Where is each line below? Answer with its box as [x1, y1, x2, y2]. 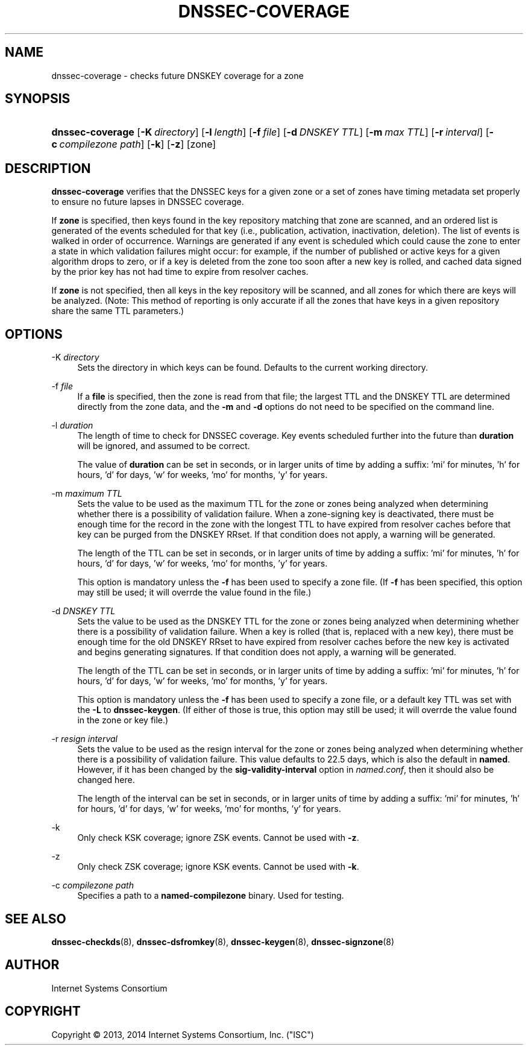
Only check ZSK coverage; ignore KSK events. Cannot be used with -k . [77, 861, 359, 872]
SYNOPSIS [5, 91, 71, 107]
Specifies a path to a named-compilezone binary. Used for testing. [77, 890, 344, 901]
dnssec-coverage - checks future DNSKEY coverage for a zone [51, 70, 304, 81]
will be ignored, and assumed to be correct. [77, 441, 250, 451]
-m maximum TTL [51, 488, 122, 499]
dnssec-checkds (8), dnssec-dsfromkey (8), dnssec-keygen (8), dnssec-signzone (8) [51, 936, 395, 947]
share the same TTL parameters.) [51, 306, 184, 316]
